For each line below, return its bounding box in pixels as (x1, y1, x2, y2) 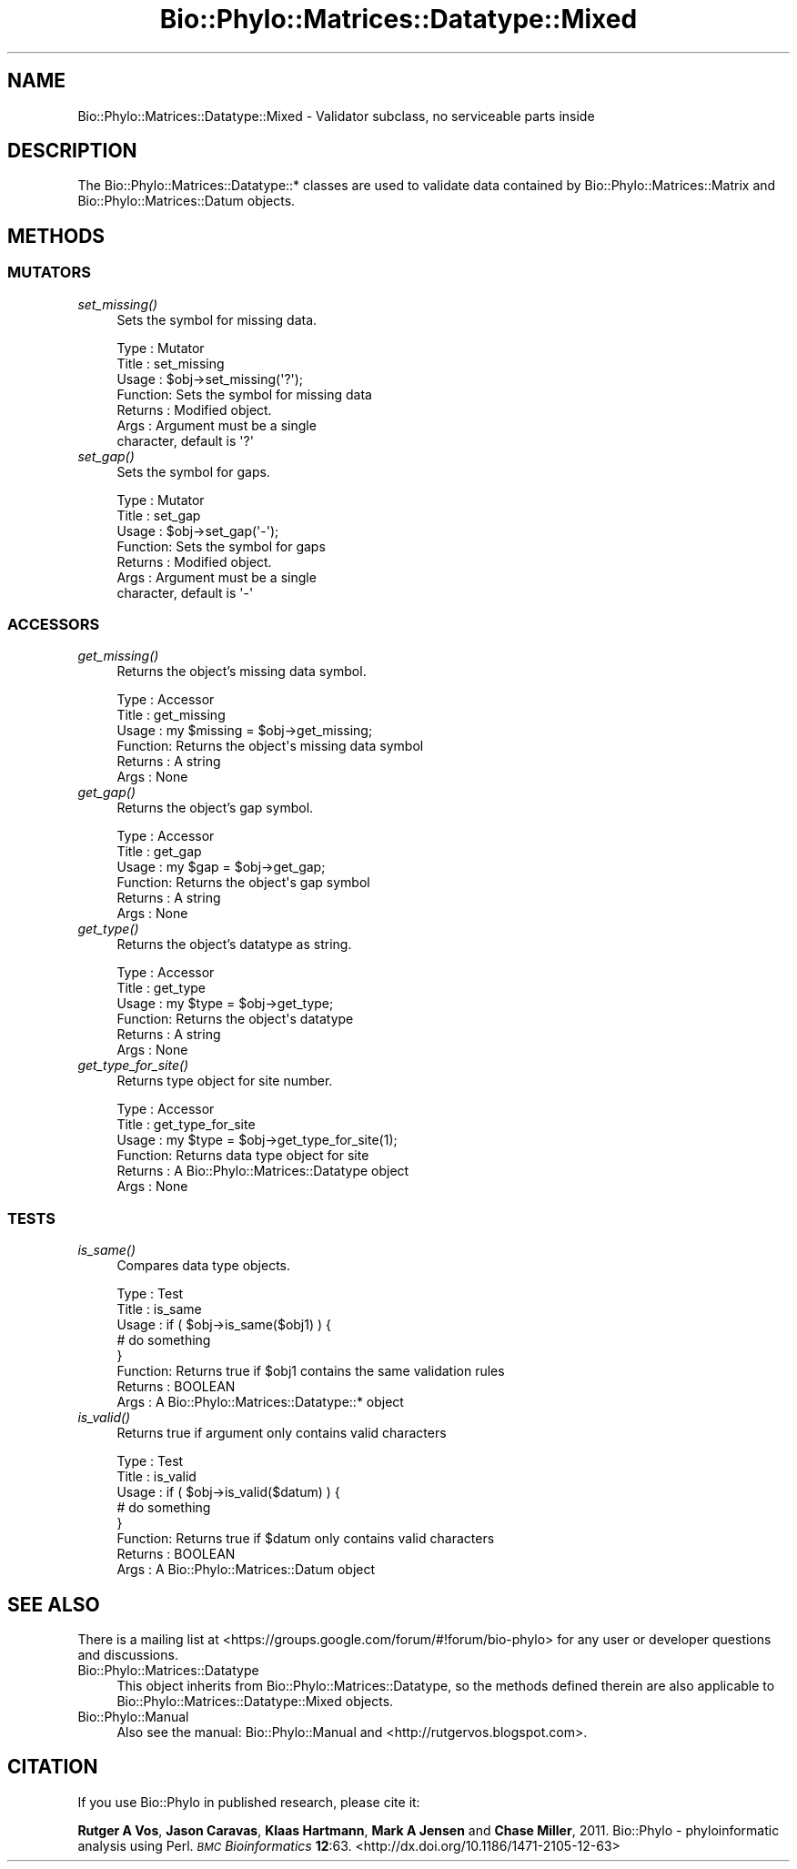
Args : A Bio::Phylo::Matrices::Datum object (116, 1561, 376, 1578)
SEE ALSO (7, 1592, 100, 1616)
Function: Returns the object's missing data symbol (116, 738, 424, 754)
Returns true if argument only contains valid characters (116, 1425, 447, 1441)
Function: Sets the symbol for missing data (116, 386, 372, 402)
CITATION (7, 1755, 98, 1779)
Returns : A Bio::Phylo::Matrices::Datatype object (116, 1163, 409, 1179)
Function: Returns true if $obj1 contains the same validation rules (116, 1363, 505, 1379)
